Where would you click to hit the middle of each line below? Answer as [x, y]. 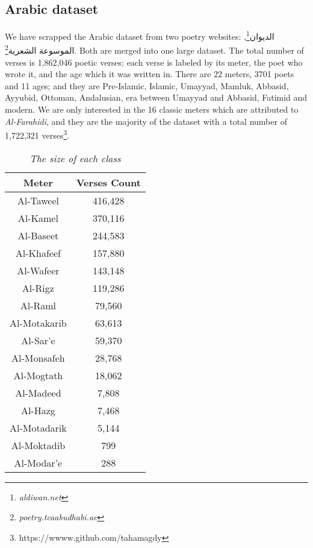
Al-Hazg [38, 410]
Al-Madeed [38, 392]
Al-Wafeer [38, 270]
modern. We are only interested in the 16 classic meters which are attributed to [152, 109]
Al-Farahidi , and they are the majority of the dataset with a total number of [146, 121]
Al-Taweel [38, 200]
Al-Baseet [38, 235]
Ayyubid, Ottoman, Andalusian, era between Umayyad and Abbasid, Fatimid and [156, 97]
